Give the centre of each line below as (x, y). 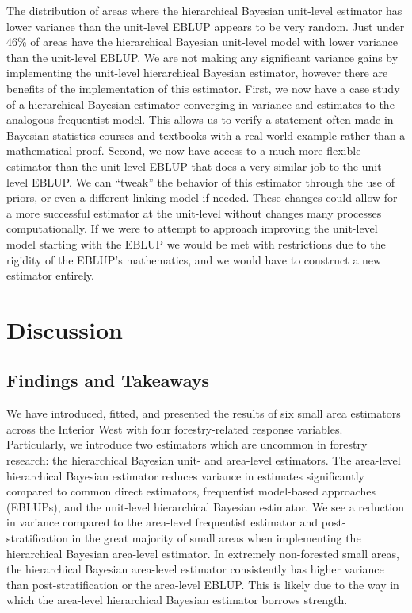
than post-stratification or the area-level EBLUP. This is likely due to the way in (203, 584)
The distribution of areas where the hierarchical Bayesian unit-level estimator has (204, 10)
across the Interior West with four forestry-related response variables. (175, 428)
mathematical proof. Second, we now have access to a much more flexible (184, 150)
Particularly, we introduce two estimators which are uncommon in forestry (187, 444)
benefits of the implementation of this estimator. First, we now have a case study (203, 88)
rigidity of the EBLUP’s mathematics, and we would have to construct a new (194, 259)
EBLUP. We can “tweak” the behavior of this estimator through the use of (213, 181)
